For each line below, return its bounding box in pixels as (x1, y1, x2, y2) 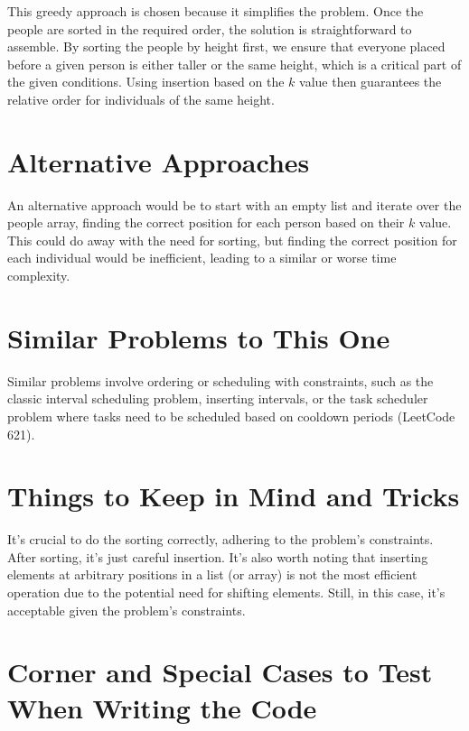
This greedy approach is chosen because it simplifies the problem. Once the (7, 2, 424, 20)
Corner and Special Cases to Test (7, 653, 433, 690)
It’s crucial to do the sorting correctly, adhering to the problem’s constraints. (7, 530, 434, 549)
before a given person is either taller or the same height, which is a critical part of (7, 54, 462, 73)
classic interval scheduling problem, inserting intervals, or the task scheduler (7, 389, 428, 408)
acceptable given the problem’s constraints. (7, 600, 246, 619)
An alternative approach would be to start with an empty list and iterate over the (7, 195, 462, 214)
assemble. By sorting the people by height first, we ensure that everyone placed (7, 37, 446, 56)
